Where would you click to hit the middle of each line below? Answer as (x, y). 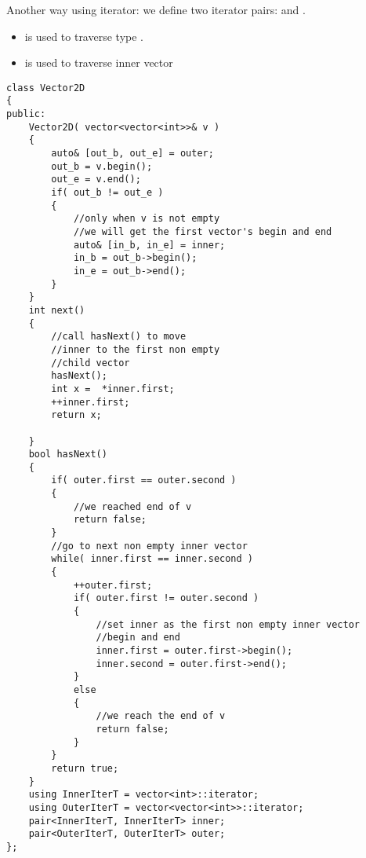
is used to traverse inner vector (99, 62)
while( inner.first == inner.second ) (152, 559)
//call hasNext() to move (119, 337)
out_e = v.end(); (96, 180)
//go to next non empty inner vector (149, 546)
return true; (85, 768)
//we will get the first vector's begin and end (203, 232)
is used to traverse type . (84, 36)
